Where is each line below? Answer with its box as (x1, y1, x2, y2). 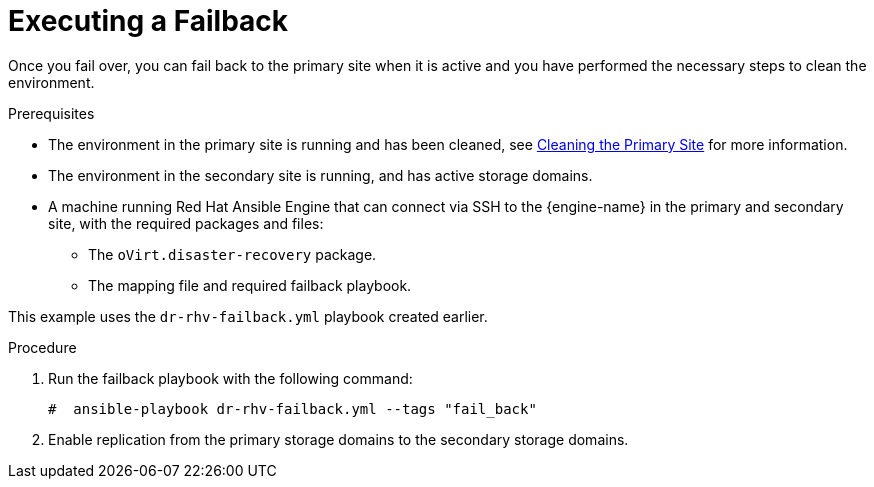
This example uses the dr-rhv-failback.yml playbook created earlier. (8, 307, 488, 325)
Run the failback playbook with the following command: (48, 369, 413, 387)
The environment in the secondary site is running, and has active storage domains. (48, 166, 593, 184)
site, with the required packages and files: (48, 214, 324, 232)
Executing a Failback (8, 4, 289, 38)
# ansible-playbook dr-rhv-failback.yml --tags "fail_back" (48, 400, 537, 417)
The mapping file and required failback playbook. (88, 276, 412, 294)
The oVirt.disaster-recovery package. (88, 245, 377, 263)
